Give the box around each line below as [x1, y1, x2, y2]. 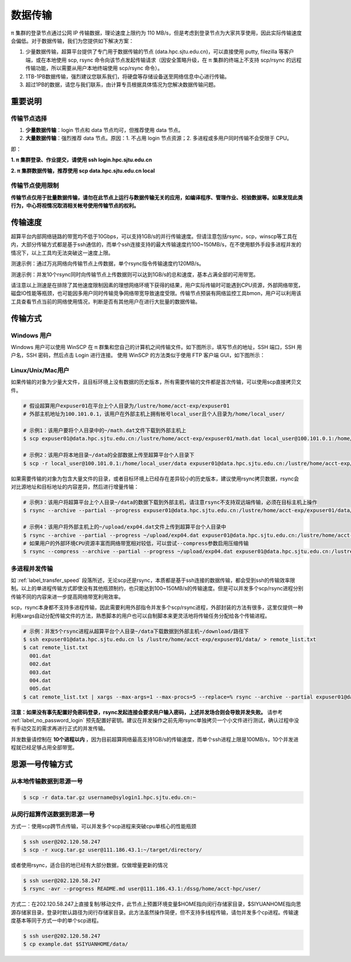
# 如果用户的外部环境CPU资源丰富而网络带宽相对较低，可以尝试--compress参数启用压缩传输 [23, 540, 249, 547]
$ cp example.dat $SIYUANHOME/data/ [23, 941, 129, 947]
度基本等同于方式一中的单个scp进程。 [11, 917, 102, 924]
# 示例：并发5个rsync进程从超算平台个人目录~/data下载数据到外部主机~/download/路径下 [23, 628, 249, 635]
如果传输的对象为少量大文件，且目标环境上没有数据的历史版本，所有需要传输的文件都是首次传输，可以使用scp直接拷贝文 [11, 378, 301, 385]
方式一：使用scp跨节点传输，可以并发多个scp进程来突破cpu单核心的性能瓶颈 [11, 822, 197, 829]
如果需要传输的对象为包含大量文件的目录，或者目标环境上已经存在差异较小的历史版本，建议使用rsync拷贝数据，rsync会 [11, 475, 300, 482]
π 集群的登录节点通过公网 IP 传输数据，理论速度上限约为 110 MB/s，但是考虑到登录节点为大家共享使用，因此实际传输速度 [11, 29, 302, 36]
